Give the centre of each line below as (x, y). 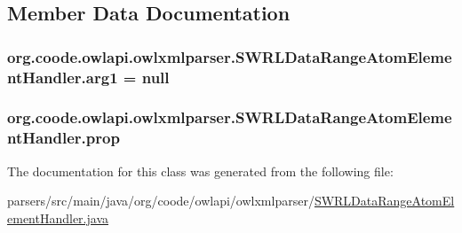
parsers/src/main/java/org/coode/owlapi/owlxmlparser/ (161, 201)
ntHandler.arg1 (63, 77)
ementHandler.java (58, 217)
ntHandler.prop (64, 138)
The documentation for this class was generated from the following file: (200, 171)
